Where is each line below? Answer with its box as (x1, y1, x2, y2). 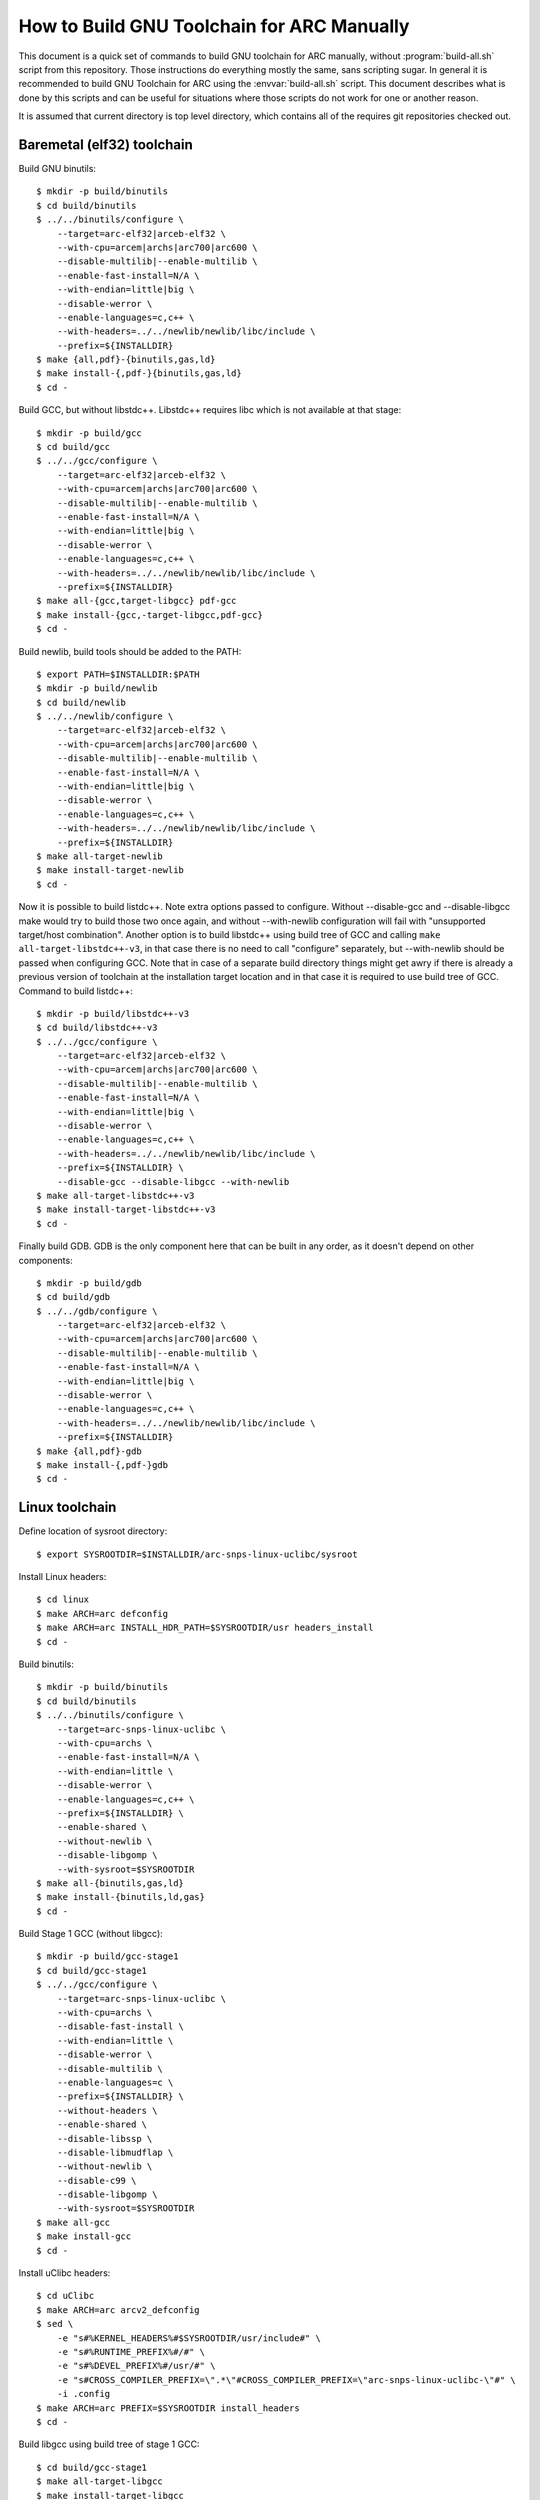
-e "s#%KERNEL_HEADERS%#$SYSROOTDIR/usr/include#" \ (56, 2332, 322, 2344)
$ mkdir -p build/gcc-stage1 (36, 1951, 179, 1962)
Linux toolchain (18, 1499, 117, 1516)
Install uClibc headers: (18, 2267, 111, 2279)
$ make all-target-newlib (36, 850, 164, 862)
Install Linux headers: (18, 1571, 107, 1583)
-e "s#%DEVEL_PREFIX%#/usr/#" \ (56, 2360, 216, 2372)
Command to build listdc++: (18, 985, 134, 997)
